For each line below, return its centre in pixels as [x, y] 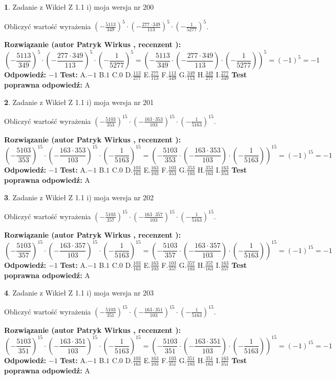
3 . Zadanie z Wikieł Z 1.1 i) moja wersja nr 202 [79, 197]
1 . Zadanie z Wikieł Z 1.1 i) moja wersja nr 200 [79, 7]
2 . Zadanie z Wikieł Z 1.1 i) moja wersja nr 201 [79, 102]
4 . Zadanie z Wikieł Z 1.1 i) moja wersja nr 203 [79, 292]
